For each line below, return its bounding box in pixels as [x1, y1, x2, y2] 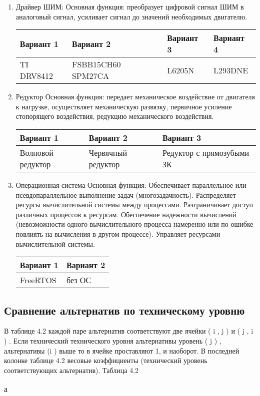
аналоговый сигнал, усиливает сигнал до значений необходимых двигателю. [15, 11, 247, 21]
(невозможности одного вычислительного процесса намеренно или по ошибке [15, 219, 253, 229]
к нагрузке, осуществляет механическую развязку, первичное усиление [15, 101, 232, 111]
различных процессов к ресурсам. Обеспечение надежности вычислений [15, 209, 236, 219]
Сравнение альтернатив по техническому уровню [4, 302, 245, 318]
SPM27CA [71, 70, 109, 82]
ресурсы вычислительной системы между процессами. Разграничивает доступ [15, 199, 253, 210]
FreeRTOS [19, 274, 56, 286]
